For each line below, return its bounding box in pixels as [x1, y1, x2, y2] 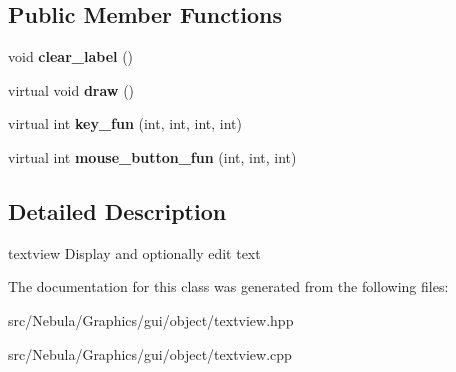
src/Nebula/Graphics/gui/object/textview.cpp [8, 343, 292, 364]
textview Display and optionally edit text [8, 242, 261, 263]
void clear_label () [8, 46, 134, 67]
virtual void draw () [8, 79, 135, 100]
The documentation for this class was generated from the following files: [8, 276, 449, 297]
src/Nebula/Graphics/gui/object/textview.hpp [8, 309, 294, 330]
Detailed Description [8, 195, 227, 226]
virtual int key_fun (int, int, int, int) [8, 113, 242, 134]
